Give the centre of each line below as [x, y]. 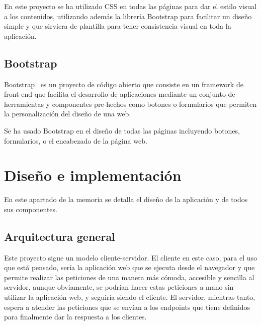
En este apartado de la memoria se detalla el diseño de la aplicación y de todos [126, 199]
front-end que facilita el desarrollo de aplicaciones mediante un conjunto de [120, 94]
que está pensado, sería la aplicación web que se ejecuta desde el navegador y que [129, 267]
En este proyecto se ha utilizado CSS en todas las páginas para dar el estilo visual [130, 6]
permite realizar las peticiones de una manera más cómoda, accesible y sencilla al [129, 277]
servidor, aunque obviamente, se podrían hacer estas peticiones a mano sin [119, 287]
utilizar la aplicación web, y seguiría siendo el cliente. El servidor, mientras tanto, [130, 297]
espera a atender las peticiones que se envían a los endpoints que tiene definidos [127, 307]
